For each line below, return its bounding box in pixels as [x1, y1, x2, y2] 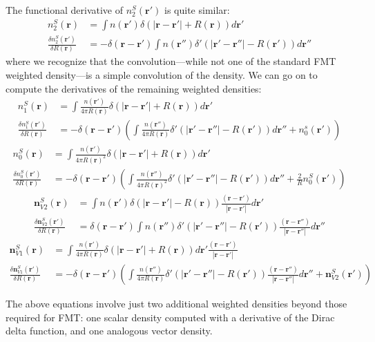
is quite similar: [164, 3, 230, 17]
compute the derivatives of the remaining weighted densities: [6, 81, 262, 95]
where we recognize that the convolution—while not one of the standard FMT [6, 54, 336, 68]
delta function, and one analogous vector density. [6, 323, 213, 338]
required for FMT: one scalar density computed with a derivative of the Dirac [6, 310, 335, 324]
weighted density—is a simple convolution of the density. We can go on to [6, 67, 318, 82]
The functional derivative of [6, 3, 124, 17]
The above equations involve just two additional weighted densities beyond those [6, 296, 347, 311]
